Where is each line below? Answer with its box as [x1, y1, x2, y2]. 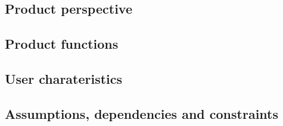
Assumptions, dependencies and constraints [5, 104, 278, 122]
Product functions [5, 34, 119, 53]
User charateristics [5, 69, 123, 87]
